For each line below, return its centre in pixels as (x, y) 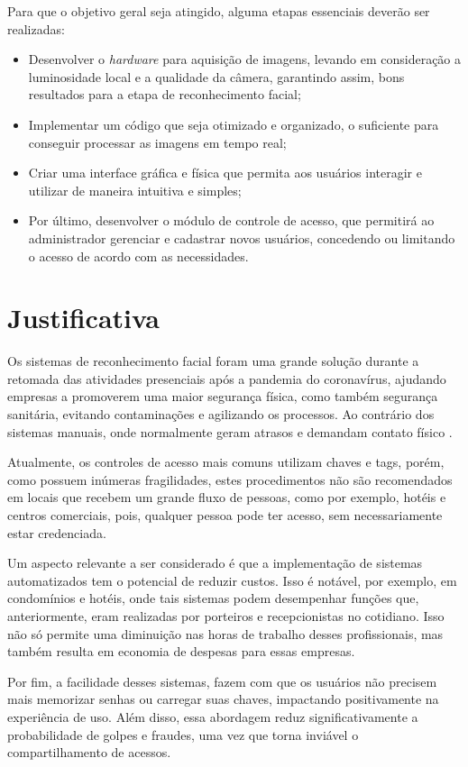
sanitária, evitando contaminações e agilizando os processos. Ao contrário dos (221, 414)
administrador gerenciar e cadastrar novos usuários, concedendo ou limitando (242, 237)
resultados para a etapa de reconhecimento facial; (165, 94)
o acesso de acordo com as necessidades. (138, 256)
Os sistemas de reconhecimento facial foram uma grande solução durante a (213, 361)
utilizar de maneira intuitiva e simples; (135, 190)
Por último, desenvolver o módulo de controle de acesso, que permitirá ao (231, 220)
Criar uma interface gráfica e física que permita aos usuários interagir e (225, 173)
